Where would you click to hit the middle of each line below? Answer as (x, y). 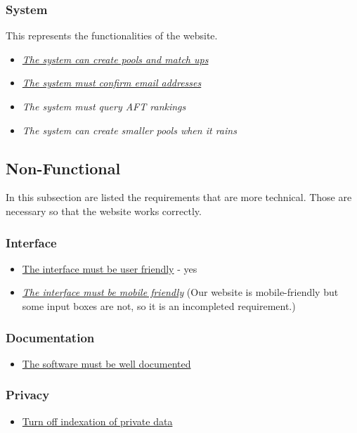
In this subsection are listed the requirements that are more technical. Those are (179, 197)
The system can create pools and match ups (115, 59)
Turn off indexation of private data (97, 421)
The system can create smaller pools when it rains (129, 130)
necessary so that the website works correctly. (104, 211)
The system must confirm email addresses (112, 83)
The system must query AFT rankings (104, 106)
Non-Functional (63, 168)
